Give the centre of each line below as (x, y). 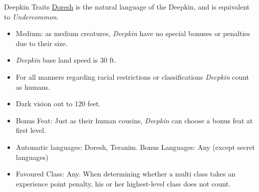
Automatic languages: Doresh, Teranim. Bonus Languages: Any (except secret (135, 147)
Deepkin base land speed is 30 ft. (66, 60)
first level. (31, 130)
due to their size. (42, 43)
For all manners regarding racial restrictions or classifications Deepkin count (132, 76)
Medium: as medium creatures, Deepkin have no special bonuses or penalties (133, 33)
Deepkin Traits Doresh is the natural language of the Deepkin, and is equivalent (127, 7)
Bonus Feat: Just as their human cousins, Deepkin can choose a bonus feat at (134, 120)
